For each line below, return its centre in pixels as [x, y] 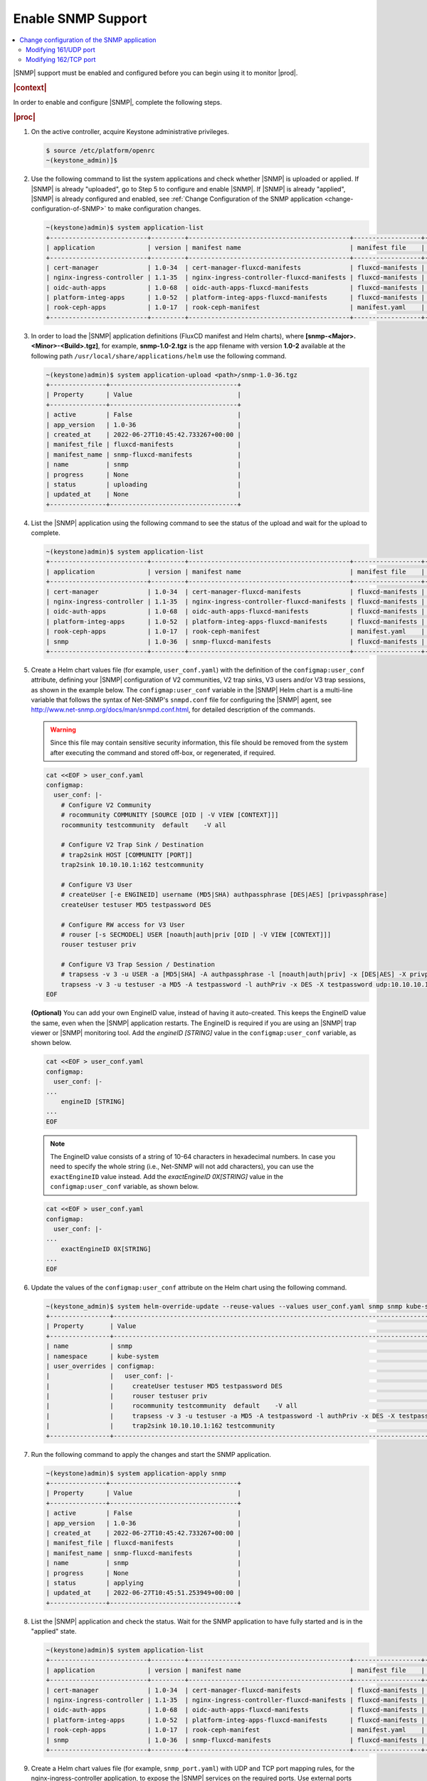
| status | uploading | [143, 484]
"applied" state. [54, 1631]
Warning [63, 729]
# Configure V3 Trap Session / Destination [138, 965]
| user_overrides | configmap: [101, 1366]
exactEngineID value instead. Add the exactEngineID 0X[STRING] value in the [167, 1176]
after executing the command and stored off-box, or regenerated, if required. [163, 752]
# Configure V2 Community [106, 805]
